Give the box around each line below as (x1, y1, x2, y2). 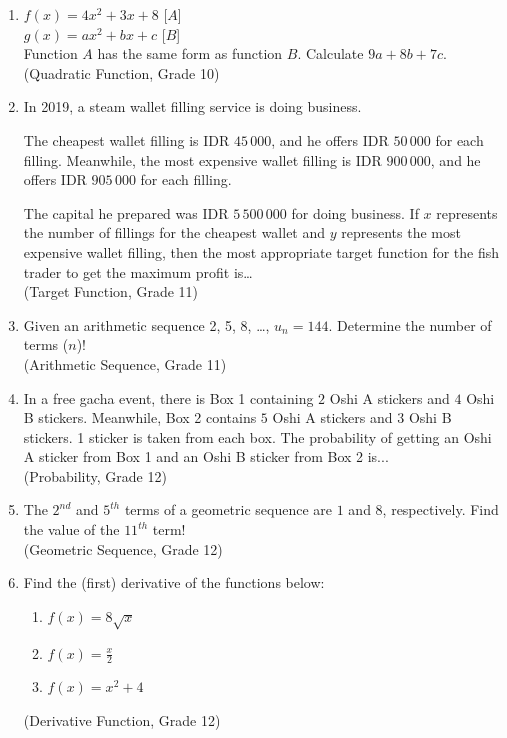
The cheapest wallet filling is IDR (23, 129, 230, 150)
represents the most (341, 222, 461, 243)
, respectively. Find (382, 499, 499, 520)
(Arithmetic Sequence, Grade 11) (23, 353, 227, 374)
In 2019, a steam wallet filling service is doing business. (23, 96, 362, 117)
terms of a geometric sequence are (124, 499, 333, 520)
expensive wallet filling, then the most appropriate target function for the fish (23, 241, 500, 262)
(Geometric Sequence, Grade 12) (23, 538, 223, 559)
